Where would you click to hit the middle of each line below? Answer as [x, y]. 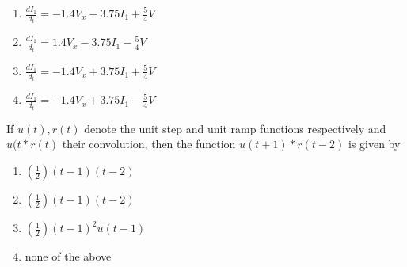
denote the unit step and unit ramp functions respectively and [235, 128]
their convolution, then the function [149, 144]
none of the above [68, 256]
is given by [374, 144]
